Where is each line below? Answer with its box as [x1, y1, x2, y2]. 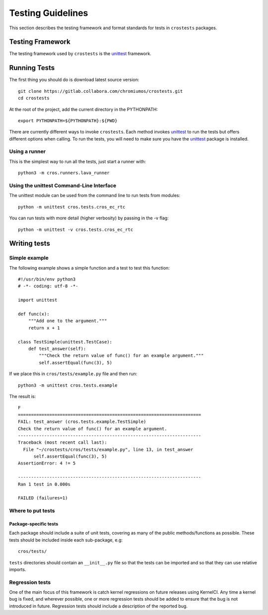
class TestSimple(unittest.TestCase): [18, 339, 113, 344]
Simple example [9, 255, 49, 262]
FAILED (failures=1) [18, 495, 68, 501]
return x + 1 [28, 325, 60, 331]
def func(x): [18, 311, 50, 317]
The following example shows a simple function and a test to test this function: [9, 265, 170, 271]
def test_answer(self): [28, 346, 86, 351]
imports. [9, 566, 26, 572]
